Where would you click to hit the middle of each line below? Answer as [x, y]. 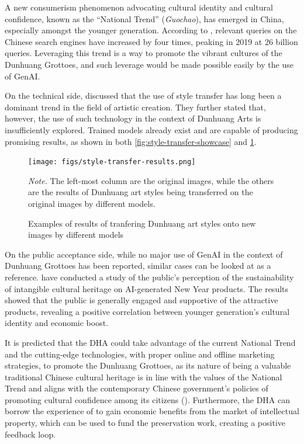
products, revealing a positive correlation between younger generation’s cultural [147, 311]
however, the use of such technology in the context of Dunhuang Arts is [133, 118]
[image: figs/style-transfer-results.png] [112, 162]
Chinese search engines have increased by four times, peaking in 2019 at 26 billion [151, 41]
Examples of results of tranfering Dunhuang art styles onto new [142, 223]
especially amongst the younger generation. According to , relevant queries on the [151, 30]
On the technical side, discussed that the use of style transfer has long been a [143, 96]
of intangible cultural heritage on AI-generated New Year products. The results [147, 288]
